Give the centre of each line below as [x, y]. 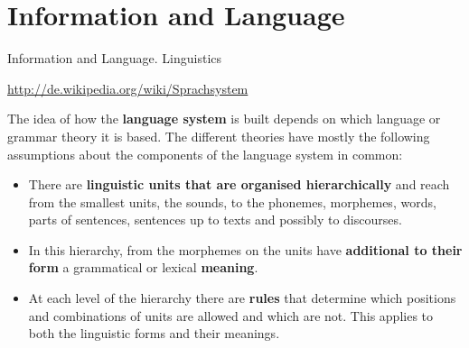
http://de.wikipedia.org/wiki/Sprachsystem [128, 88]
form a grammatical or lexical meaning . [143, 267]
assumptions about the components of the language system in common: [205, 154]
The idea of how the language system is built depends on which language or [224, 119]
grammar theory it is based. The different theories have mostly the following [219, 136]
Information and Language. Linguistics [115, 58]
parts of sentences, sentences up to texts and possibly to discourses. [215, 220]
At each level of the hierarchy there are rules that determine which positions [242, 298]
